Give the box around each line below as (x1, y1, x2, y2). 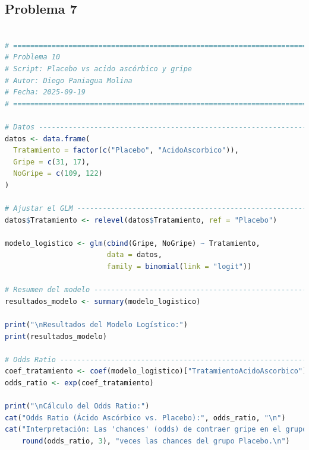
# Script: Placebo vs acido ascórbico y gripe (5, 64, 192, 73)
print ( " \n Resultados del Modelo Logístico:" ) (5, 321, 188, 329)
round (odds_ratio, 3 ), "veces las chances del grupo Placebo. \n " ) (21, 436, 290, 445)
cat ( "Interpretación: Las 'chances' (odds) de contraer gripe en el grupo (5, 425, 307, 434)
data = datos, (106, 251, 162, 259)
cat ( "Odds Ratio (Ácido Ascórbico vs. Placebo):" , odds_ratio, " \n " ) (5, 413, 286, 422)
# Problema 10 (5, 53, 61, 62)
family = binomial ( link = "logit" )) (106, 262, 252, 271)
